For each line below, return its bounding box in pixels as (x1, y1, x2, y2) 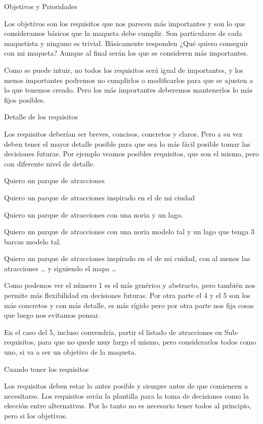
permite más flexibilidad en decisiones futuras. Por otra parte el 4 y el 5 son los (4, 290, 250, 301)
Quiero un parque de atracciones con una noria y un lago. (4, 209, 183, 220)
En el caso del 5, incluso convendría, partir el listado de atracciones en (4, 326, 223, 337)
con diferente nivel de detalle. (4, 158, 95, 168)
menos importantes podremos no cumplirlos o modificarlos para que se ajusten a (4, 74, 253, 85)
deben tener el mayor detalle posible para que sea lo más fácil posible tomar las (4, 138, 250, 149)
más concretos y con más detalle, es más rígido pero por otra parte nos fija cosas (4, 300, 254, 310)
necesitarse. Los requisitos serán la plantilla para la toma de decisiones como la (4, 390, 249, 401)
